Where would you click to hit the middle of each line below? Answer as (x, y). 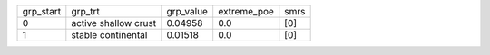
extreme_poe (246, 11)
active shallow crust (114, 23)
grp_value (187, 11)
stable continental (109, 35)
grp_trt (85, 11)
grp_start (42, 11)
